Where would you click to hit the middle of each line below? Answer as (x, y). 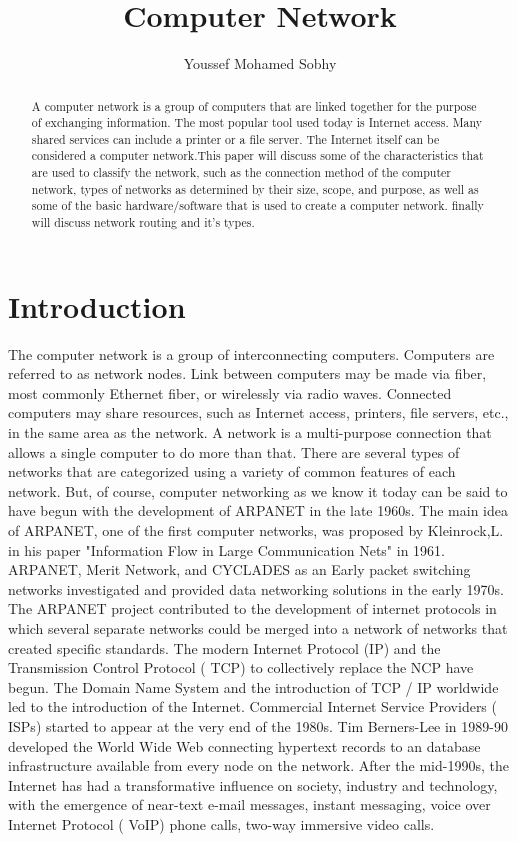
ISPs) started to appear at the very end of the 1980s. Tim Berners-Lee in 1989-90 (258, 725)
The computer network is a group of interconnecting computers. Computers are (251, 353)
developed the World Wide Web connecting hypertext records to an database (244, 745)
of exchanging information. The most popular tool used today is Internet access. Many (257, 122)
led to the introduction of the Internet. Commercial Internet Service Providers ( (252, 706)
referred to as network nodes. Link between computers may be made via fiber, (247, 373)
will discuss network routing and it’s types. (143, 222)
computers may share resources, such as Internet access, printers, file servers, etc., (258, 412)
